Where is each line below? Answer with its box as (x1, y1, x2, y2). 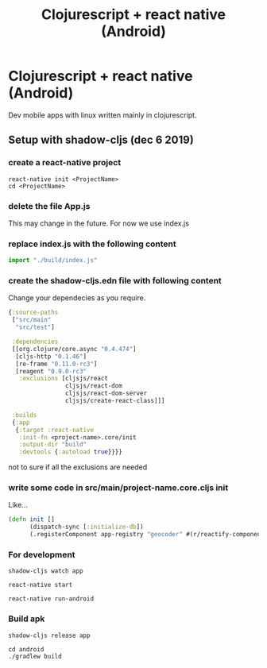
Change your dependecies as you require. (8, 293, 146, 303)
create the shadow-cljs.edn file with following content (8, 276, 222, 287)
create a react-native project (8, 157, 122, 168)
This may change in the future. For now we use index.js (8, 218, 189, 228)
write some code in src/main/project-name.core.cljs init (8, 482, 229, 493)
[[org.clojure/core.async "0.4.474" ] (11, 345, 137, 353)
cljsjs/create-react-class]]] (64, 397, 165, 405)
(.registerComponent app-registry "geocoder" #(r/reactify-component (29, 531, 265, 539)
